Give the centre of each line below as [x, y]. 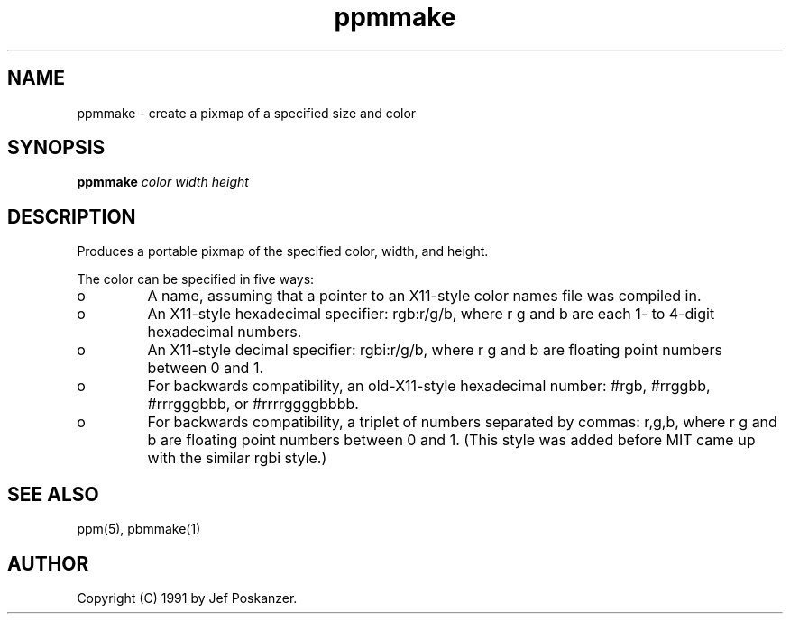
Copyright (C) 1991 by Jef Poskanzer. [187, 598]
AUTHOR [48, 563]
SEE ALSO [53, 494]
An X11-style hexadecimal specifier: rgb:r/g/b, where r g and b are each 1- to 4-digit [431, 314]
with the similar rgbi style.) [237, 458]
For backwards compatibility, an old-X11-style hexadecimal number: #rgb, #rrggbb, [429, 386]
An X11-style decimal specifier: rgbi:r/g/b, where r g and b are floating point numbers [435, 350]
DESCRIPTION [72, 216]
